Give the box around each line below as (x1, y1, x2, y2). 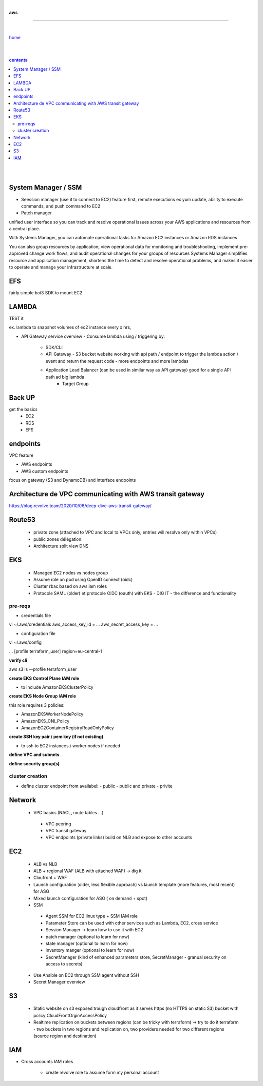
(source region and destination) (33, 1033, 97, 1039)
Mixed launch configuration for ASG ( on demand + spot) (33, 895, 148, 901)
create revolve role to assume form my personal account (45, 1069, 159, 1076)
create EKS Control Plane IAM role (9, 675, 79, 681)
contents (9, 57, 28, 63)
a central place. (9, 226, 40, 232)
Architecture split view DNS (33, 543, 89, 549)
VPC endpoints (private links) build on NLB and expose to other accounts (45, 835, 192, 840)
